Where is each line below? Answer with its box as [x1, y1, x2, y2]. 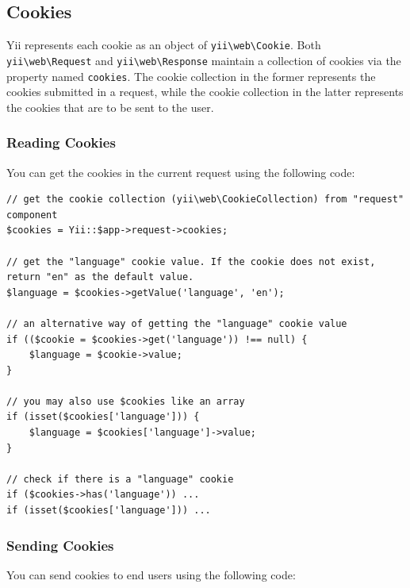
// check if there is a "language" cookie [6, 473, 234, 485]
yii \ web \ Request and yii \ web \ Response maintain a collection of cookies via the [6, 52, 401, 68]
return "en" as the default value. [6, 271, 194, 283]
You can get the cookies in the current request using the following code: [6, 163, 355, 180]
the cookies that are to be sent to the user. [6, 98, 214, 115]
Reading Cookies [6, 133, 116, 152]
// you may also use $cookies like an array [6, 395, 245, 407]
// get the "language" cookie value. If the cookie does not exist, [6, 256, 376, 267]
